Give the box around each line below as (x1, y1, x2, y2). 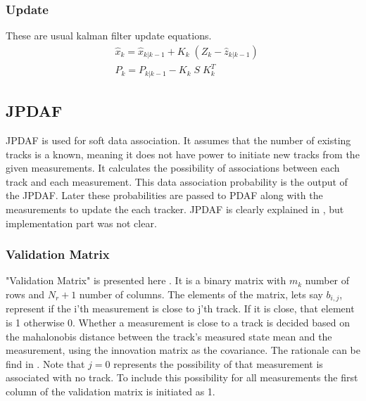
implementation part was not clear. (6, 215, 157, 230)
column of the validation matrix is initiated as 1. (6, 384, 215, 399)
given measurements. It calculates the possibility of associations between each (6, 160, 340, 175)
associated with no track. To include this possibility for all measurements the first (6, 370, 358, 385)
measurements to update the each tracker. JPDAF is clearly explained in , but (6, 202, 344, 216)
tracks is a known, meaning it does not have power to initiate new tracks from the (6, 146, 360, 161)
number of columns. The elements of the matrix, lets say (79, 287, 323, 301)
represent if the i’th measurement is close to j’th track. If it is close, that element (6, 301, 355, 316)
